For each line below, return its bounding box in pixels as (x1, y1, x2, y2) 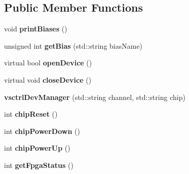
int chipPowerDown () (4, 125, 80, 136)
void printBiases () (4, 23, 67, 34)
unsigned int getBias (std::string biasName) (4, 40, 143, 51)
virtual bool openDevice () (4, 57, 92, 68)
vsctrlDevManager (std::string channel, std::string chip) (4, 91, 185, 102)
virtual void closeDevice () (4, 74, 92, 85)
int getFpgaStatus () (4, 159, 73, 170)
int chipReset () (4, 109, 58, 119)
